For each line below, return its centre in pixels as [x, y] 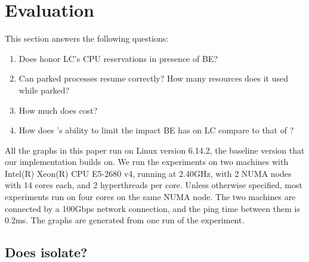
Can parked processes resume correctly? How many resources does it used [153, 78]
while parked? [44, 90]
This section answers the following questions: [87, 38]
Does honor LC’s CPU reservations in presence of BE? [118, 58]
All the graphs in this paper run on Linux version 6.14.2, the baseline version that [155, 150]
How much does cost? [58, 110]
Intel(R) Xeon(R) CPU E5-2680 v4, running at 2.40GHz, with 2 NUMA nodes [148, 173]
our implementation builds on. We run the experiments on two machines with [147, 162]
